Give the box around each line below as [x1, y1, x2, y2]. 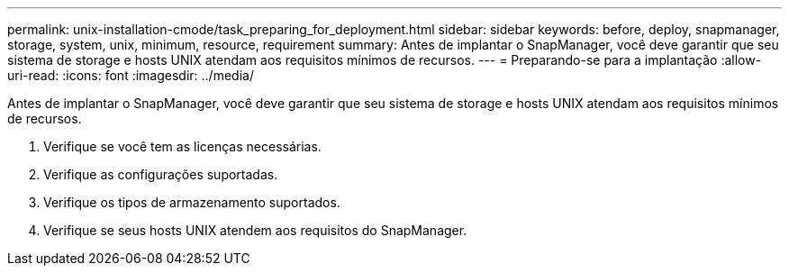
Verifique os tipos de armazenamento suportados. [43, 195, 340, 210]
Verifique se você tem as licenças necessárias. [43, 139, 322, 154]
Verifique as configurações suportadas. [43, 167, 278, 182]
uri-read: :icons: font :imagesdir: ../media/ [7, 68, 254, 83]
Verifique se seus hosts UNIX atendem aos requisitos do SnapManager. [43, 223, 467, 238]
